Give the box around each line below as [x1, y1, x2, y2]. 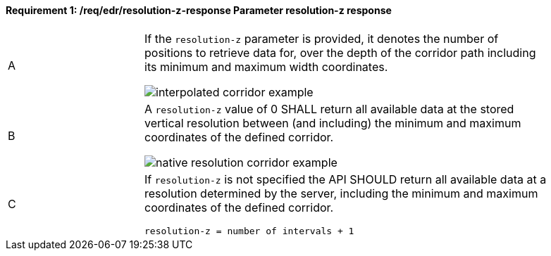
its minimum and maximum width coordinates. [144, 59, 388, 74]
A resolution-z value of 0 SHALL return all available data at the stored [144, 101, 514, 116]
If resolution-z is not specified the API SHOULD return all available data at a [144, 172, 547, 186]
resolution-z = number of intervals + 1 [144, 225, 354, 236]
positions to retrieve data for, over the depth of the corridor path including [144, 45, 536, 60]
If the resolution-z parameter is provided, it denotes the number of [144, 31, 499, 46]
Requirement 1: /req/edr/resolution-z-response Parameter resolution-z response [6, 4, 392, 16]
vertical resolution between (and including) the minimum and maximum [144, 115, 521, 130]
